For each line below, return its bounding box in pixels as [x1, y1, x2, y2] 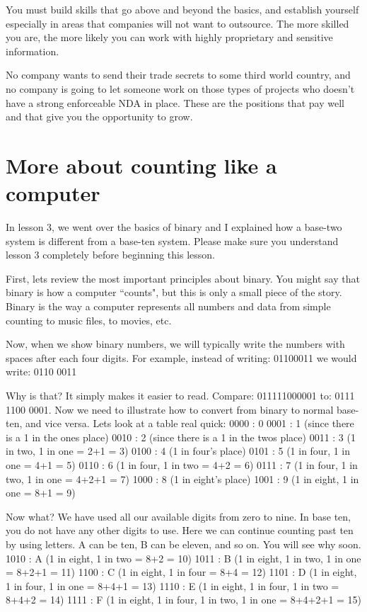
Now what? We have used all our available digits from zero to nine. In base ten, [6, 509, 351, 523]
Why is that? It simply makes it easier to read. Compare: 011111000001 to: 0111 [6, 388, 355, 402]
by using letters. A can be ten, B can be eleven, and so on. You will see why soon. [6, 536, 361, 551]
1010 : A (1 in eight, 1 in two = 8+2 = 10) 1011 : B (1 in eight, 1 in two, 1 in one [6, 550, 361, 565]
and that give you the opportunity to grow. [6, 109, 193, 124]
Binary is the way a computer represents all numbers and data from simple [6, 299, 331, 314]
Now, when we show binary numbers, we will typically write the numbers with [6, 336, 345, 351]
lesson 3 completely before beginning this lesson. [6, 247, 215, 262]
